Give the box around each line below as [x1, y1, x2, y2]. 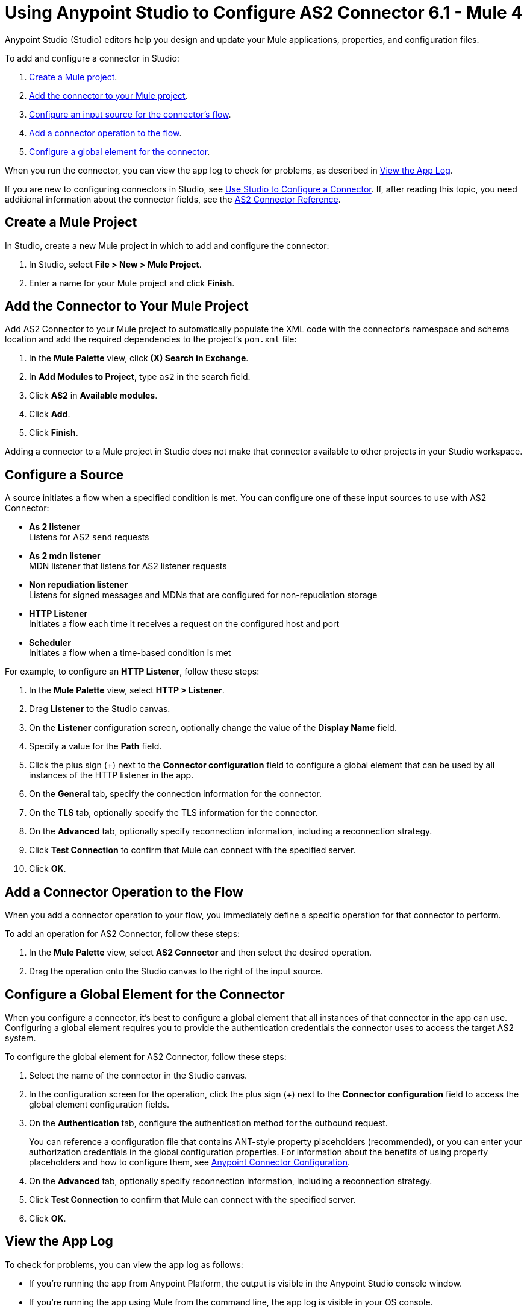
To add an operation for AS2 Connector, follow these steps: [5, 929, 240, 939]
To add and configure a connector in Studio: [5, 52, 179, 63]
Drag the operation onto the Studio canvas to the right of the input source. [29, 966, 323, 977]
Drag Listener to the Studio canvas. [29, 704, 170, 714]
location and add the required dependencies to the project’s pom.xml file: [5, 334, 297, 345]
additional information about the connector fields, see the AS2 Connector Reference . [5, 194, 341, 204]
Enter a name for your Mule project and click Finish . [29, 277, 235, 288]
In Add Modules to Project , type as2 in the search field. [29, 371, 251, 382]
